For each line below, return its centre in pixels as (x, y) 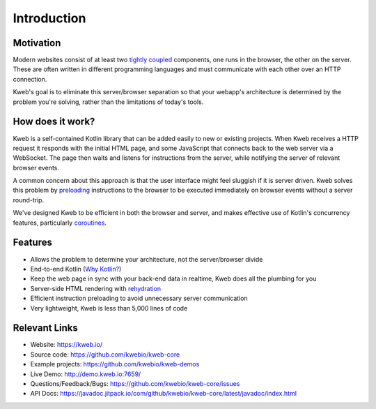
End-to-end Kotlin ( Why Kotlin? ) (76, 269)
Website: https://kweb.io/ (66, 345)
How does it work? (54, 122)
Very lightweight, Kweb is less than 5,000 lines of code (109, 308)
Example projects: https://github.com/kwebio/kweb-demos (115, 364)
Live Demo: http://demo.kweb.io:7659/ (86, 374)
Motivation (37, 43)
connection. (30, 79)
